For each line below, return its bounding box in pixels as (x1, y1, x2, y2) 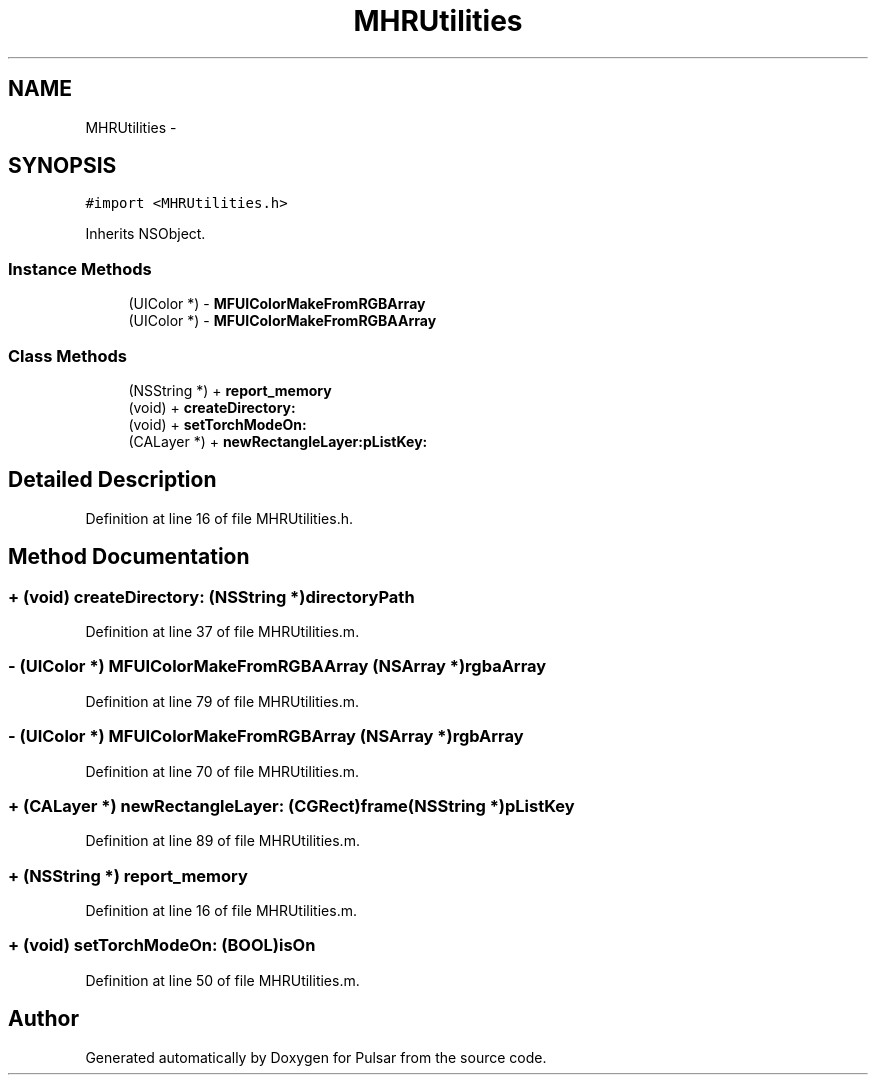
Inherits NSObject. (85, 225, 206, 243)
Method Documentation (8, 544, 250, 570)
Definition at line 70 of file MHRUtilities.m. (85, 762, 360, 780)
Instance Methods (8, 258, 152, 279)
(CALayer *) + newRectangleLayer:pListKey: (128, 432, 428, 450)
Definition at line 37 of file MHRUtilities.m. (85, 623, 360, 640)
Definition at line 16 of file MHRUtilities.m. (85, 902, 357, 919)
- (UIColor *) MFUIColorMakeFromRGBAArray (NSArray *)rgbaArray (8, 656, 547, 677)
